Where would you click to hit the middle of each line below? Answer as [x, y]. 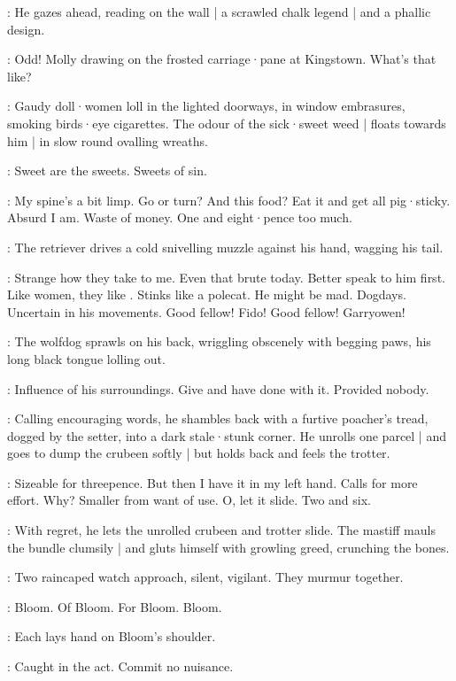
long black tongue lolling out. [86, 358]
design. [26, 29]
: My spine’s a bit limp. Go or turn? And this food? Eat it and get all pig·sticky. [229, 200]
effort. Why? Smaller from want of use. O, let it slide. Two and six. [189, 500]
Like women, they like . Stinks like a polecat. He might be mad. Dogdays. [207, 294]
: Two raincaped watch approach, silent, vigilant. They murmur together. [205, 577]
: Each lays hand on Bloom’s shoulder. [112, 636]
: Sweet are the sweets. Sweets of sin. [107, 170]
